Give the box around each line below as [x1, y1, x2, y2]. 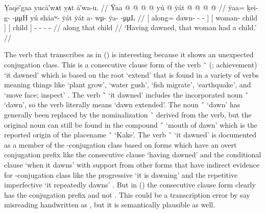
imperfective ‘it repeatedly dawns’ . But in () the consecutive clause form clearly [4, 179, 256, 190]
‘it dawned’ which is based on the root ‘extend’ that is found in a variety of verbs [4, 69, 259, 80]
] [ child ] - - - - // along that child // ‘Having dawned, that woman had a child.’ [4, 22, 257, 33]
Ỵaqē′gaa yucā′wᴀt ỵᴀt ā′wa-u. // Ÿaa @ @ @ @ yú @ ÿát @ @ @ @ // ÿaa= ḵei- [4, 2, 258, 12]
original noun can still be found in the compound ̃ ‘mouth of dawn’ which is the [4, 119, 257, 130]
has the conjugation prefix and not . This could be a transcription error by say [4, 189, 250, 200]
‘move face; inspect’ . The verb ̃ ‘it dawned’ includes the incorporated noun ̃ [4, 89, 249, 100]
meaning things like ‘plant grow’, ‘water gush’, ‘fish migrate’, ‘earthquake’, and [4, 79, 251, 90]
